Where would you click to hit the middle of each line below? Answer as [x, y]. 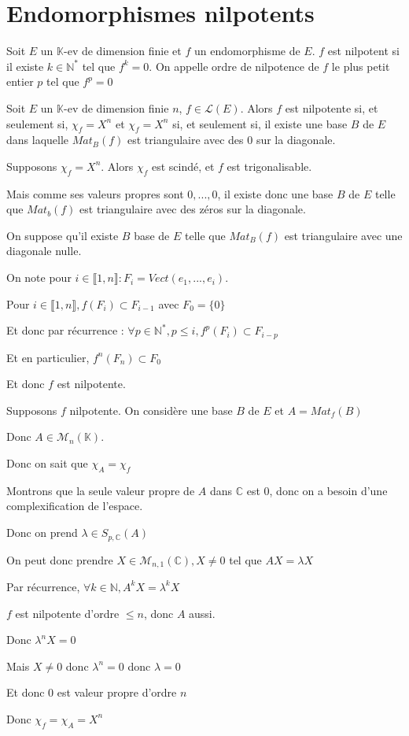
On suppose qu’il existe [63, 235]
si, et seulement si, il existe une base [260, 123]
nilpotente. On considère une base [151, 410]
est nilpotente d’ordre [67, 613]
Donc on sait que [47, 463]
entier [20, 81]
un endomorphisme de [247, 51]
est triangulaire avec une [343, 235]
